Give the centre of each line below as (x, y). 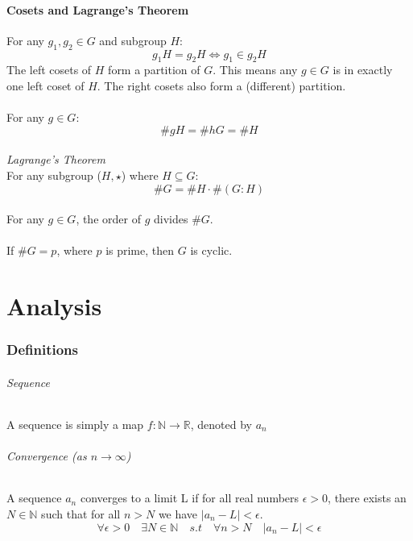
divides (171, 219)
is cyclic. (211, 250)
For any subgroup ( (54, 175)
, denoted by (221, 424)
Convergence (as (47, 456)
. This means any (255, 70)
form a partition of (154, 70)
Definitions (42, 350)
